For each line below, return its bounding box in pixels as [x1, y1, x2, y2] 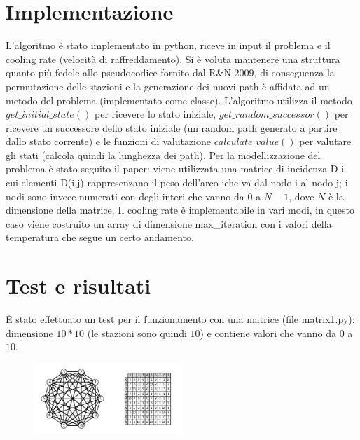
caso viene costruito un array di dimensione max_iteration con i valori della [6, 216, 332, 231]
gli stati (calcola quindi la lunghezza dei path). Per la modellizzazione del [6, 147, 321, 162]
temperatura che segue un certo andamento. [6, 230, 194, 245]
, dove [289, 188, 314, 203]
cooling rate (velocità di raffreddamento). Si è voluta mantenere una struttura [6, 51, 340, 66]
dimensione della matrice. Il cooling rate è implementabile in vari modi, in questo [6, 202, 355, 217]
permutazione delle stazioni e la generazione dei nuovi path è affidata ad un [6, 78, 330, 93]
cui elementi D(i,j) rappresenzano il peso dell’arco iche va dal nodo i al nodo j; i [6, 175, 348, 190]
